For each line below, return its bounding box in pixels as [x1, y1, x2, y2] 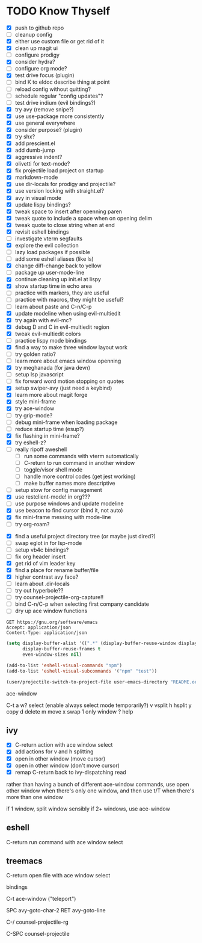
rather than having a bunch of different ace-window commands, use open [6, 780, 189, 788]
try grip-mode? [14, 411, 53, 419]
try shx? [14, 132, 35, 140]
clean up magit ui [14, 45, 58, 52]
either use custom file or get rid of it [14, 38, 104, 45]
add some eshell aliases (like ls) [14, 255, 94, 263]
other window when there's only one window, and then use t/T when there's [6, 787, 195, 794]
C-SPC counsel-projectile [6, 930, 70, 938]
